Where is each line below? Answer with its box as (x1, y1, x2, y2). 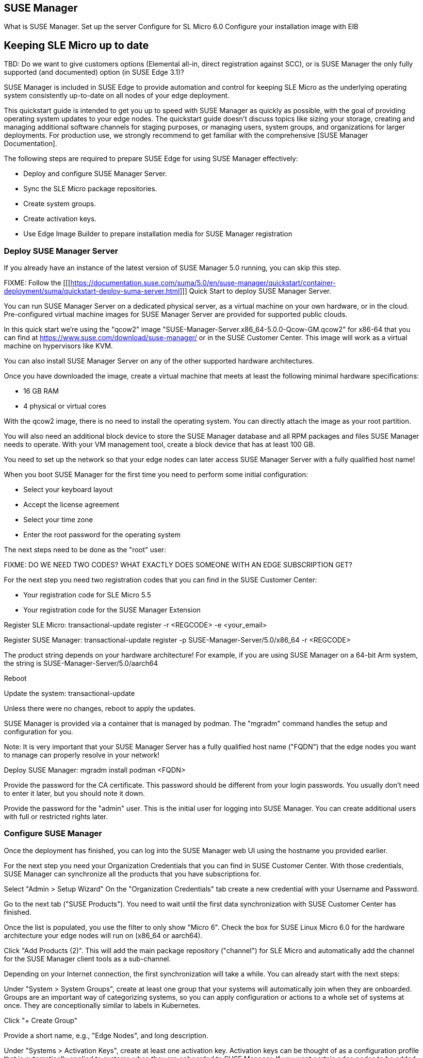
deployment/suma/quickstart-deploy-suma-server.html (4, 287, 180, 296)
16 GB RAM (23, 387, 59, 396)
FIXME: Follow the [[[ (4, 279, 71, 287)
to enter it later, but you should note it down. (4, 789, 145, 798)
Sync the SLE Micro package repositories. (23, 184, 157, 193)
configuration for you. (4, 727, 73, 736)
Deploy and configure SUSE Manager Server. (23, 169, 167, 178)
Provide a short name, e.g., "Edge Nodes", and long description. (4, 1031, 209, 1040)
